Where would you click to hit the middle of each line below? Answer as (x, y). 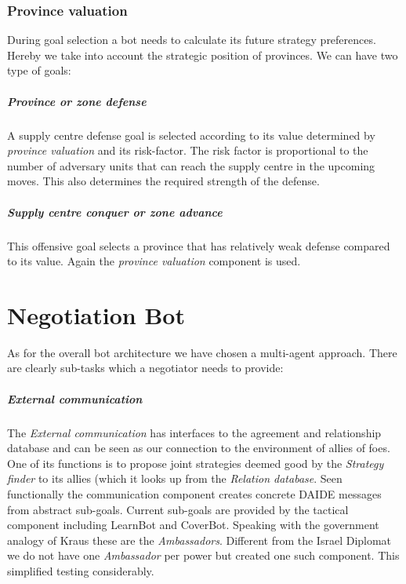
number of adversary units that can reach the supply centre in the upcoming (191, 165)
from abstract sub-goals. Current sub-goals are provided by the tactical (178, 509)
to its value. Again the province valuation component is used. (154, 261)
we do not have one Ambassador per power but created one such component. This (203, 555)
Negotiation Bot (96, 314)
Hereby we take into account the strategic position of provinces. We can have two (203, 55)
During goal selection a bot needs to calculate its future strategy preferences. (192, 40)
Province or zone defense (77, 101)
